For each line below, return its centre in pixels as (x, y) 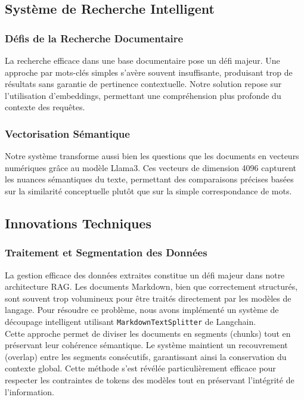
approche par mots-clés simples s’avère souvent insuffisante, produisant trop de (149, 72)
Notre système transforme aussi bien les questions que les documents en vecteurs (152, 156)
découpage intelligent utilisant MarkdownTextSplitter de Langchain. (131, 321)
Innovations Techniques (78, 223)
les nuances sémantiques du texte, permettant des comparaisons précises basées (149, 179)
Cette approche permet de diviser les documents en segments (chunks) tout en (148, 333)
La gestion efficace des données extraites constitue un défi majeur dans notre (145, 275)
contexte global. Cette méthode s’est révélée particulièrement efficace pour (140, 368)
